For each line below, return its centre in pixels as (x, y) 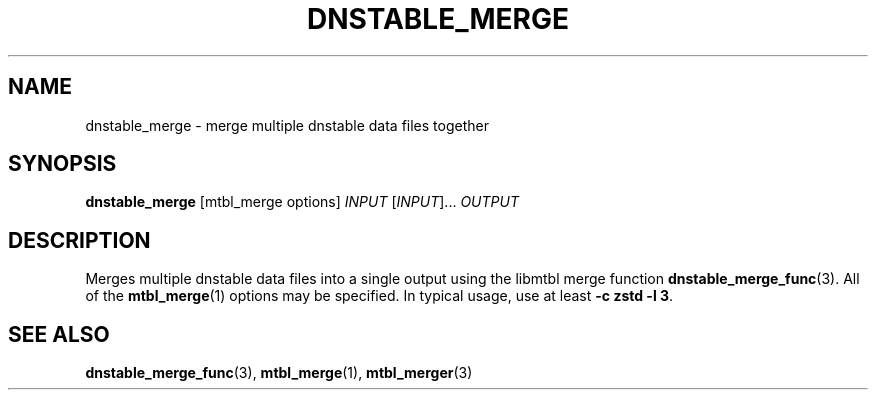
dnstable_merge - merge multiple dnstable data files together (287, 125)
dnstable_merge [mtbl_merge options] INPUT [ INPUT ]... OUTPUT (302, 202)
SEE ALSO (59, 334)
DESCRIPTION (79, 240)
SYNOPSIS (62, 164)
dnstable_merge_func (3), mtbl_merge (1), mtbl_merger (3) (279, 373)
